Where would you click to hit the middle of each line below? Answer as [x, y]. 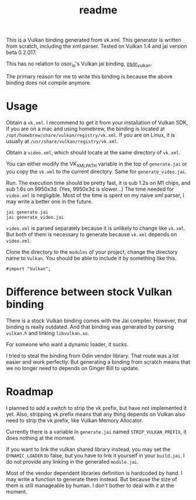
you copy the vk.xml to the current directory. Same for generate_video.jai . [97, 171]
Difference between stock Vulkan [89, 292]
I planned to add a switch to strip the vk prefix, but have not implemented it [97, 408]
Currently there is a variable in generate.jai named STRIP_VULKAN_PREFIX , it [96, 432]
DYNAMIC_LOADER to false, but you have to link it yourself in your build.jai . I [96, 455]
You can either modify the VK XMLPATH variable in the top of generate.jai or [97, 164]
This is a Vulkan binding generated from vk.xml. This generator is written [94, 40]
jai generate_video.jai [35, 217]
